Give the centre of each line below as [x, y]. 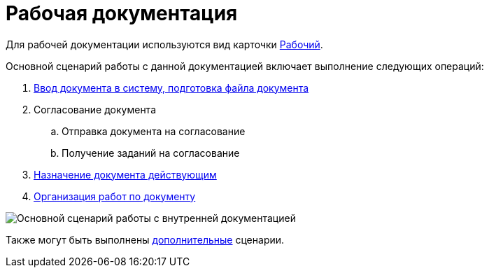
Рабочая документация [122, 13]
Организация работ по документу [115, 196]
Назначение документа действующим [125, 174]
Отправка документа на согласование [154, 131]
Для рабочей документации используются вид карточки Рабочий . [164, 44]
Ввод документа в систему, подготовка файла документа [171, 87]
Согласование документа [95, 109]
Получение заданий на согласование [151, 153]
